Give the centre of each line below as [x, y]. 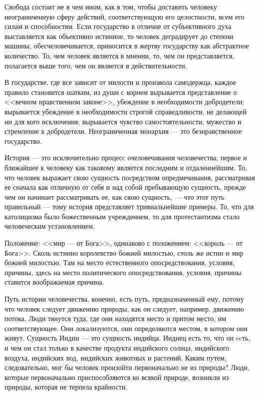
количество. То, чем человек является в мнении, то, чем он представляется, [120, 55]
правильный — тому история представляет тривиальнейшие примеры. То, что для [129, 206]
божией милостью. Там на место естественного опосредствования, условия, [120, 262]
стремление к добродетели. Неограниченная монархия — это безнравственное [123, 131]
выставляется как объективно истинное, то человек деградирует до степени [119, 36]
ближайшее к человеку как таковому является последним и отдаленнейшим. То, [126, 167]
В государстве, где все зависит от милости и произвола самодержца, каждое [120, 82]
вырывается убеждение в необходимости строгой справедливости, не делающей [126, 111]
